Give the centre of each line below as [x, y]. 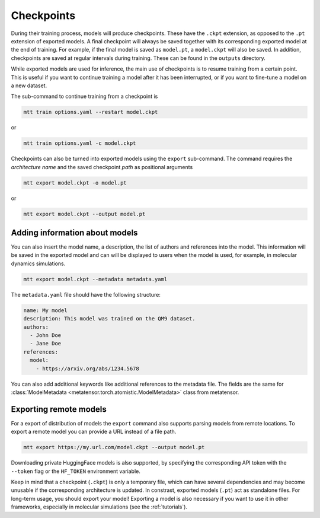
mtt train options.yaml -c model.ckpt [80, 143]
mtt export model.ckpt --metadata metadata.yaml [95, 279]
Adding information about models [74, 232]
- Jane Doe [46, 344]
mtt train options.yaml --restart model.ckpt [91, 112]
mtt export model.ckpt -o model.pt [75, 183]
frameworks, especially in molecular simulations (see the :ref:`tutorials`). [99, 507]
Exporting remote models [59, 409]
